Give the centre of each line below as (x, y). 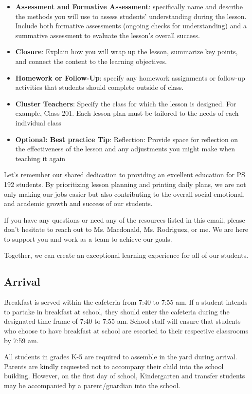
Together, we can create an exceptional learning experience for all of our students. (126, 255)
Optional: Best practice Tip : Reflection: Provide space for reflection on (127, 139)
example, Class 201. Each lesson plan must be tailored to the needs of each (127, 113)
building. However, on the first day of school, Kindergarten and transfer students (125, 376)
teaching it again (40, 158)
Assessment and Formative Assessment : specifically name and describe (129, 6)
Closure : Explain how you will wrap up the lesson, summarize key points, (126, 52)
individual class (38, 122)
